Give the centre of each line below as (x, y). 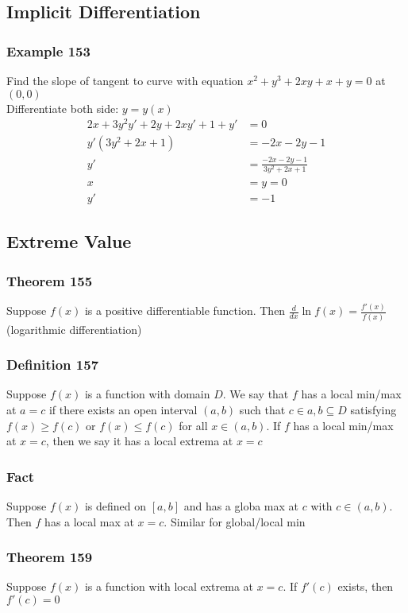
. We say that (256, 394)
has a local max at (89, 521)
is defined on (115, 505)
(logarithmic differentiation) (74, 329)
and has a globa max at (241, 505)
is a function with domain (147, 394)
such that (262, 409)
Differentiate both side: (63, 108)
